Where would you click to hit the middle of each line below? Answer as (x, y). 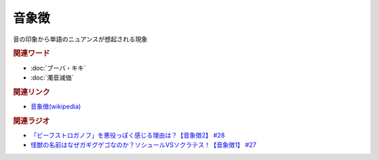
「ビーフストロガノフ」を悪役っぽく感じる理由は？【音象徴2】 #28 (128, 136)
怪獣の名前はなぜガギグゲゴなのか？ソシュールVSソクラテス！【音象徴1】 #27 (143, 145)
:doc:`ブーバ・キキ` (58, 68)
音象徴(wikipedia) (56, 107)
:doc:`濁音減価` (52, 78)
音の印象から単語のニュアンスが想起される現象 (80, 39)
